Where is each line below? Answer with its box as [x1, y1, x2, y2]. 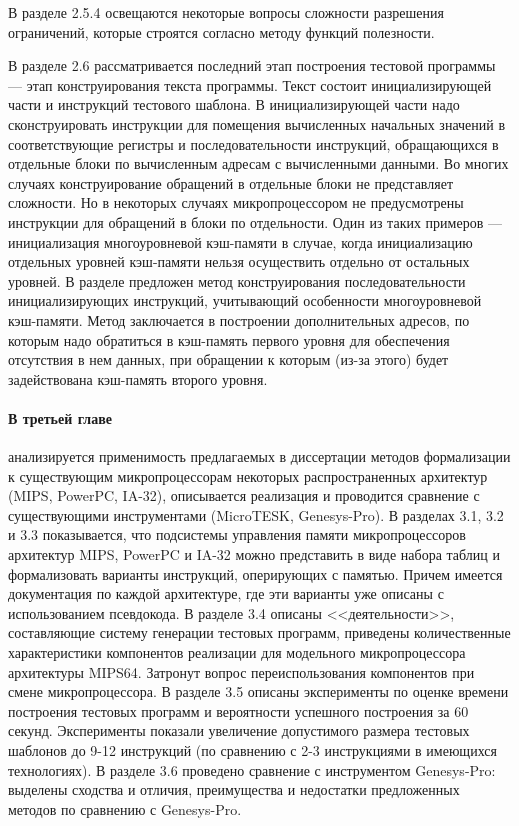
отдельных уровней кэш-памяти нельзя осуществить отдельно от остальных [8, 251, 470, 272]
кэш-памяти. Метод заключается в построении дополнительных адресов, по [8, 309, 470, 330]
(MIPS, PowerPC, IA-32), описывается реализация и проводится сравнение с [8, 485, 480, 506]
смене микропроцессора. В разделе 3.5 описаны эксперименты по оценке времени [8, 681, 509, 702]
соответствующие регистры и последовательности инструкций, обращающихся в [8, 133, 499, 154]
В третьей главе [8, 407, 112, 428]
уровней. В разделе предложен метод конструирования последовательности [8, 270, 466, 291]
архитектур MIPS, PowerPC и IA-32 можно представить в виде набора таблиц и [8, 544, 500, 565]
